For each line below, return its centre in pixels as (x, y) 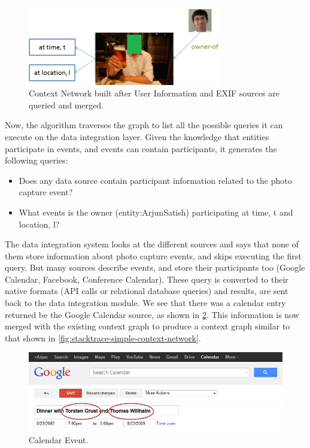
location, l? (39, 224)
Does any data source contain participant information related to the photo (155, 180)
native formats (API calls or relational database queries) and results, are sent (147, 291)
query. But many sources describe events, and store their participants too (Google (155, 267)
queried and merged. (66, 105)
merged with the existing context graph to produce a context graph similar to (148, 326)
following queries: (37, 160)
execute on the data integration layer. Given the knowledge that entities (137, 136)
